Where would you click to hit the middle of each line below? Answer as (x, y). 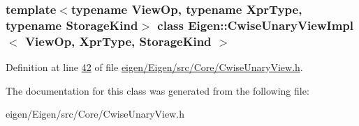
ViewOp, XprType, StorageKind (118, 41)
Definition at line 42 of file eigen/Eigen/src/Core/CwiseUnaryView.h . (154, 67)
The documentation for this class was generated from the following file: (157, 90)
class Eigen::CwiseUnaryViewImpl (256, 25)
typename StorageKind (72, 25)
